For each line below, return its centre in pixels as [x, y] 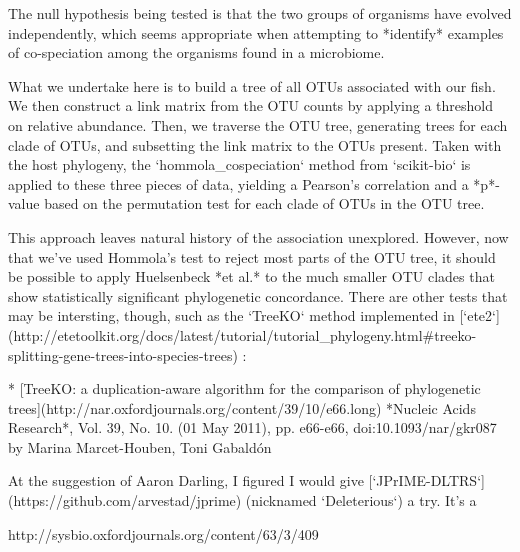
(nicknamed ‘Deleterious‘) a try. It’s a [361, 500]
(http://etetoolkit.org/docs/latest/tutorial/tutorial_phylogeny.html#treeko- [242, 334]
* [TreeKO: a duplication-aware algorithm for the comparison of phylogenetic [244, 388]
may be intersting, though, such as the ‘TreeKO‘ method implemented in [231, 315]
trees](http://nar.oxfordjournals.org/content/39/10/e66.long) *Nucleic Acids [242, 407]
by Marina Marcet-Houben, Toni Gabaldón [140, 446]
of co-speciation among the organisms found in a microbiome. [196, 52]
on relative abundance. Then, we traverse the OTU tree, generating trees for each [258, 124]
